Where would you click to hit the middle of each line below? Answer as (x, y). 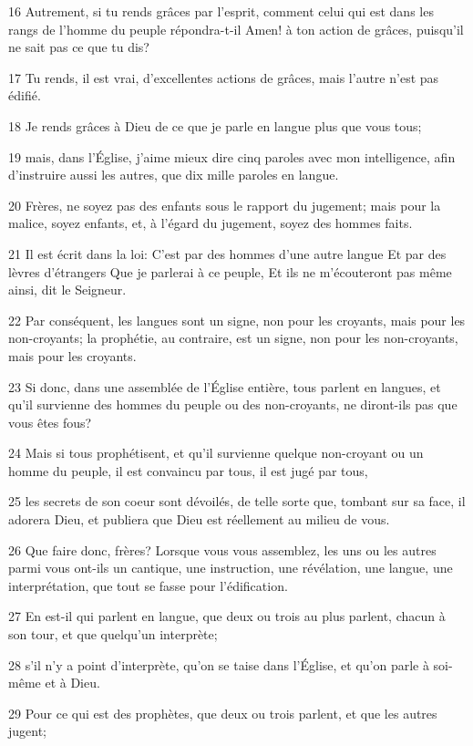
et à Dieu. (72, 683)
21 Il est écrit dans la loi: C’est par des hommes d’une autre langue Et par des (227, 253)
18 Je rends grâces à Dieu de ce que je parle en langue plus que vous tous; (215, 125)
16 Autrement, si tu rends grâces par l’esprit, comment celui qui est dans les (221, 11)
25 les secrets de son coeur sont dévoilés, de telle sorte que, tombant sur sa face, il (237, 501)
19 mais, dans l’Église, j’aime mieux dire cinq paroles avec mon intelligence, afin (232, 156)
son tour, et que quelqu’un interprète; (113, 634)
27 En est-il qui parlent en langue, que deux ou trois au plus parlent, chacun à (227, 616)
